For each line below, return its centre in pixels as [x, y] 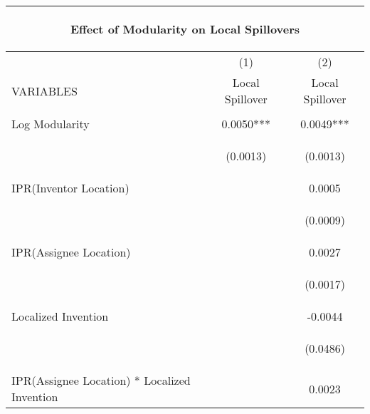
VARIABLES [44, 90]
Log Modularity [51, 124]
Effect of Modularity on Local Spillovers [185, 29]
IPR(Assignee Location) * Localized [101, 380]
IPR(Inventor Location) [70, 188]
